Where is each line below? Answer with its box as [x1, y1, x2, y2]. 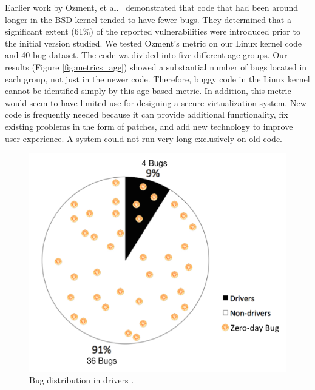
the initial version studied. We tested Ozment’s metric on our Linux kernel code [5, 36, 302, 49]
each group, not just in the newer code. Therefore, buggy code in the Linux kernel [5, 72, 310, 85]
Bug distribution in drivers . [29, 374, 134, 386]
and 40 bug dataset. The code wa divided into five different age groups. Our [5, 49, 288, 61]
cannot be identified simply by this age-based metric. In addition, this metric [5, 84, 291, 97]
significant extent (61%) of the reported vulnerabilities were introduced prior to [5, 25, 300, 38]
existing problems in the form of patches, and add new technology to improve [5, 119, 293, 132]
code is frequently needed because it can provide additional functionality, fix [5, 108, 288, 121]
